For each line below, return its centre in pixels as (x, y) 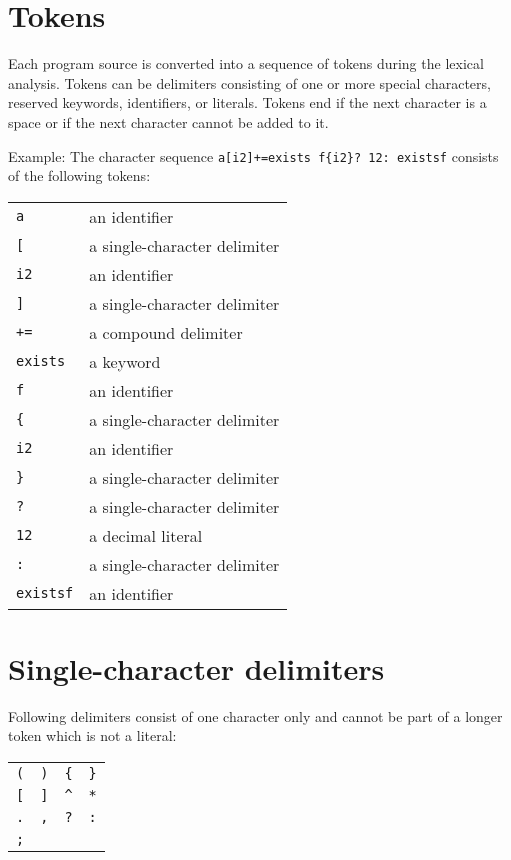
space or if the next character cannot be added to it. (168, 121)
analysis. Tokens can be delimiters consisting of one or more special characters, (249, 82)
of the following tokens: (79, 175)
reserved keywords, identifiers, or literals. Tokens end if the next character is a (247, 102)
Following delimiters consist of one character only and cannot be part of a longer (255, 715)
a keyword (125, 361)
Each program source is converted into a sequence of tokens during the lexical (246, 63)
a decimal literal (146, 535)
